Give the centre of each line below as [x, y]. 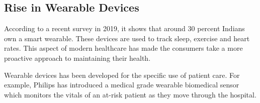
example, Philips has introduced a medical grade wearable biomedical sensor [122, 85]
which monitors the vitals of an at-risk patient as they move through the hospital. [130, 94]
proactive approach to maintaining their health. [77, 58]
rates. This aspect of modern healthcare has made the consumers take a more [123, 48]
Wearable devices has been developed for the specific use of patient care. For [122, 75]
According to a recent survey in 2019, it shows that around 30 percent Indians [124, 28]
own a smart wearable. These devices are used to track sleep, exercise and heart [127, 38]
